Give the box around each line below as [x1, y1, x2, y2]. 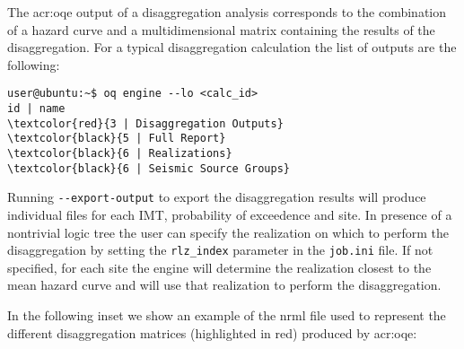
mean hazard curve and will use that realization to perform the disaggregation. [7, 275, 442, 294]
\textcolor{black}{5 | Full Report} [7, 132, 226, 145]
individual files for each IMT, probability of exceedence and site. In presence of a [7, 205, 452, 223]
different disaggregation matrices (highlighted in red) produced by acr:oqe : [7, 323, 417, 342]
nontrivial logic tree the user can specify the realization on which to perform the [7, 222, 449, 241]
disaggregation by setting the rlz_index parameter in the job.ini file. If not [7, 240, 433, 259]
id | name [7, 102, 66, 116]
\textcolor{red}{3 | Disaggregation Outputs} [7, 117, 284, 130]
